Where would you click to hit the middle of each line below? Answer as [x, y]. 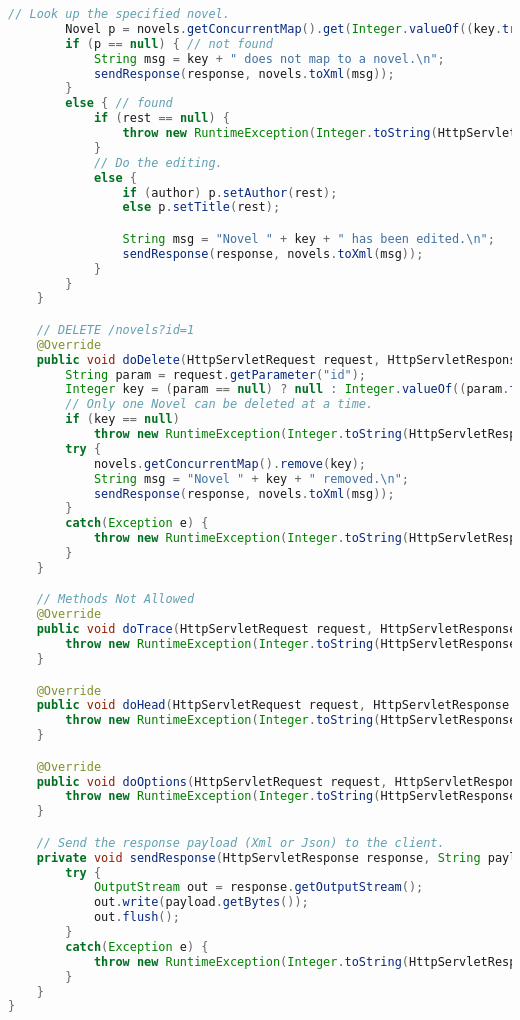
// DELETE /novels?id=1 [115, 329]
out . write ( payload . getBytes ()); [201, 902]
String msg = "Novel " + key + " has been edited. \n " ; [308, 238]
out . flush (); [136, 917]
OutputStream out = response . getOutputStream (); [258, 887]
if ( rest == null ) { [162, 118]
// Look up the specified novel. [119, 14]
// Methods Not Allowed [115, 599]
